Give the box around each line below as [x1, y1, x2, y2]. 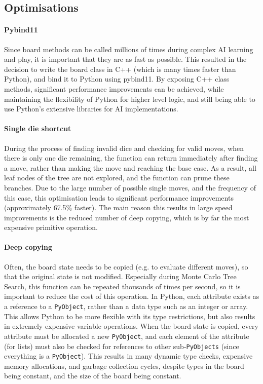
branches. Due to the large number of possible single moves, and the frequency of [4, 182, 256, 193]
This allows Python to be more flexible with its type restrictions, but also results [4, 311, 255, 321]
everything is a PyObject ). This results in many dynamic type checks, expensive [4, 351, 253, 361]
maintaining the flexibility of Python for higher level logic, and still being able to [4, 93, 255, 104]
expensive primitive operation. [4, 222, 98, 233]
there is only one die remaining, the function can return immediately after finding [4, 152, 258, 163]
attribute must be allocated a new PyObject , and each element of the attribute [4, 330, 249, 341]
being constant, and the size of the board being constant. [4, 370, 181, 381]
